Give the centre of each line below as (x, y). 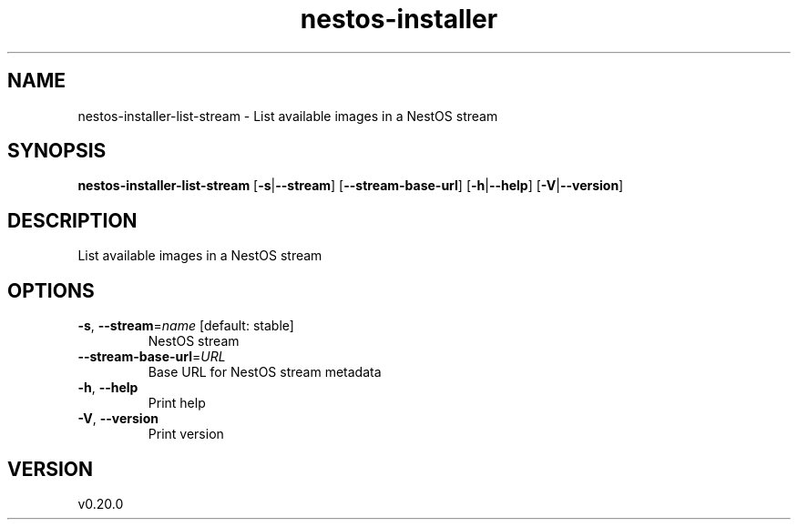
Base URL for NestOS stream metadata (265, 372)
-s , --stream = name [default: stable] (186, 326)
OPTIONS (51, 290)
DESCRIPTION (72, 220)
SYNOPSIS (57, 151)
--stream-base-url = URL (152, 357)
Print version (186, 434)
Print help (177, 403)
